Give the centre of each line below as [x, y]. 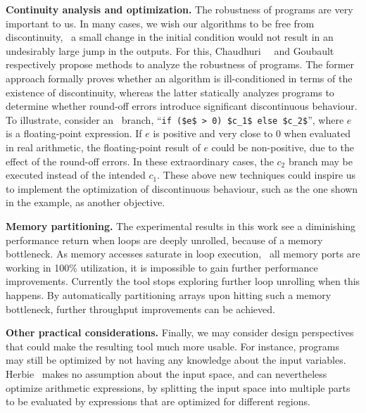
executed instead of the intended [76, 175]
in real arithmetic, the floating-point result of [103, 147]
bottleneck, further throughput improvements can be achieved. [140, 309]
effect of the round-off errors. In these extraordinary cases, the [140, 161]
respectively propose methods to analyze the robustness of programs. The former [180, 64]
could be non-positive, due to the [283, 147]
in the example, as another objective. [86, 202]
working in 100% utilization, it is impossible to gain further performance [162, 267]
